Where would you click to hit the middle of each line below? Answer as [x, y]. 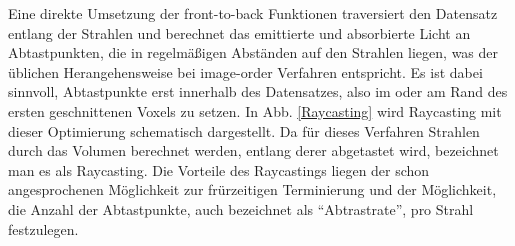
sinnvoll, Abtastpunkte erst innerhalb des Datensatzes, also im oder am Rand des [258, 91]
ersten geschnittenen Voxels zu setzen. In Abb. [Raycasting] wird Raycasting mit [255, 110]
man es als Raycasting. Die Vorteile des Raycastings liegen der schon [219, 169]
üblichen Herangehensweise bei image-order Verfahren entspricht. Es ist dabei [245, 71]
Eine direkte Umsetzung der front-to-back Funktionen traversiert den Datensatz [253, 13]
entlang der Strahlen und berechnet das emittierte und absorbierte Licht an [239, 32]
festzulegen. [43, 228]
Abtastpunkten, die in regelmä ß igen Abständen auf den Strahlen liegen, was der [253, 52]
